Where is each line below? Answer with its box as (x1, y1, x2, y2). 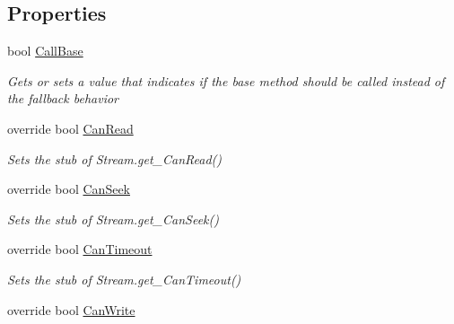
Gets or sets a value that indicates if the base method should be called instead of (7, 71, 445, 90)
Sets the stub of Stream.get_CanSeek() (7, 209, 219, 228)
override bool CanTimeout (7, 240, 153, 258)
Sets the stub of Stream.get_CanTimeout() (7, 269, 241, 288)
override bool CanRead (7, 118, 134, 137)
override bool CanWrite (7, 300, 135, 319)
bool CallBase (7, 41, 83, 60)
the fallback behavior (7, 89, 118, 108)
